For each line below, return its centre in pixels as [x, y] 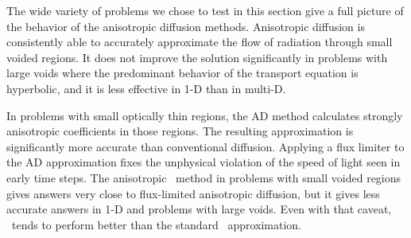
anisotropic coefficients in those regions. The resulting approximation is [180, 131]
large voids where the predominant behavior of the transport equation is [182, 73]
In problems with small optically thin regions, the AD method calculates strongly [205, 115]
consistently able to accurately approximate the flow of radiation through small [200, 42]
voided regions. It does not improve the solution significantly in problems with [197, 57]
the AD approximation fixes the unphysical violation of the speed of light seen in [204, 162]
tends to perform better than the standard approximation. [157, 224]
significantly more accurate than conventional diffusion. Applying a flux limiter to [205, 146]
